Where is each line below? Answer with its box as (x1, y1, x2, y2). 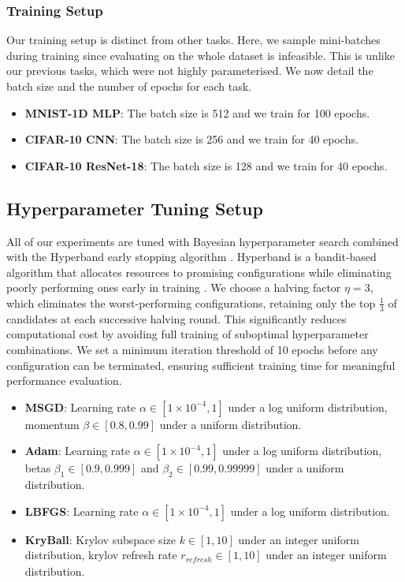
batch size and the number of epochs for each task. (6, 78, 252, 94)
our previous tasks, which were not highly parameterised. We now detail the (6, 62, 373, 79)
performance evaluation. (6, 372, 122, 389)
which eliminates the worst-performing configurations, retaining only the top (6, 294, 376, 311)
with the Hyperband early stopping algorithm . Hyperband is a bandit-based (6, 248, 377, 265)
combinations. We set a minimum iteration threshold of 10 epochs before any (6, 341, 378, 357)
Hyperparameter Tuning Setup (6, 196, 263, 220)
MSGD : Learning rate (24, 398, 136, 415)
